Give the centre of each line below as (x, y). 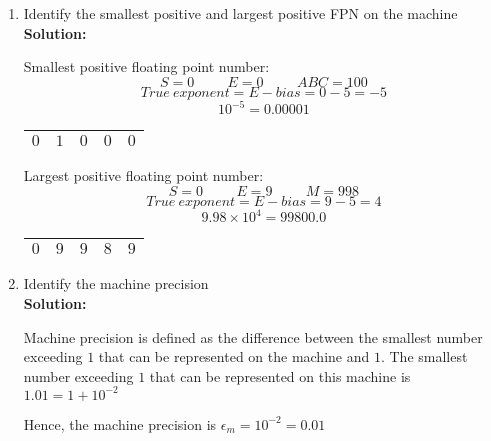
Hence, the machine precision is (120, 423)
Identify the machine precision (116, 283)
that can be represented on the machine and (234, 356)
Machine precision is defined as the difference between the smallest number (253, 336)
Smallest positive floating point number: (146, 66)
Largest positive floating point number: (143, 175)
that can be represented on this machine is (280, 375)
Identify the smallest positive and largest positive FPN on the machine (240, 13)
